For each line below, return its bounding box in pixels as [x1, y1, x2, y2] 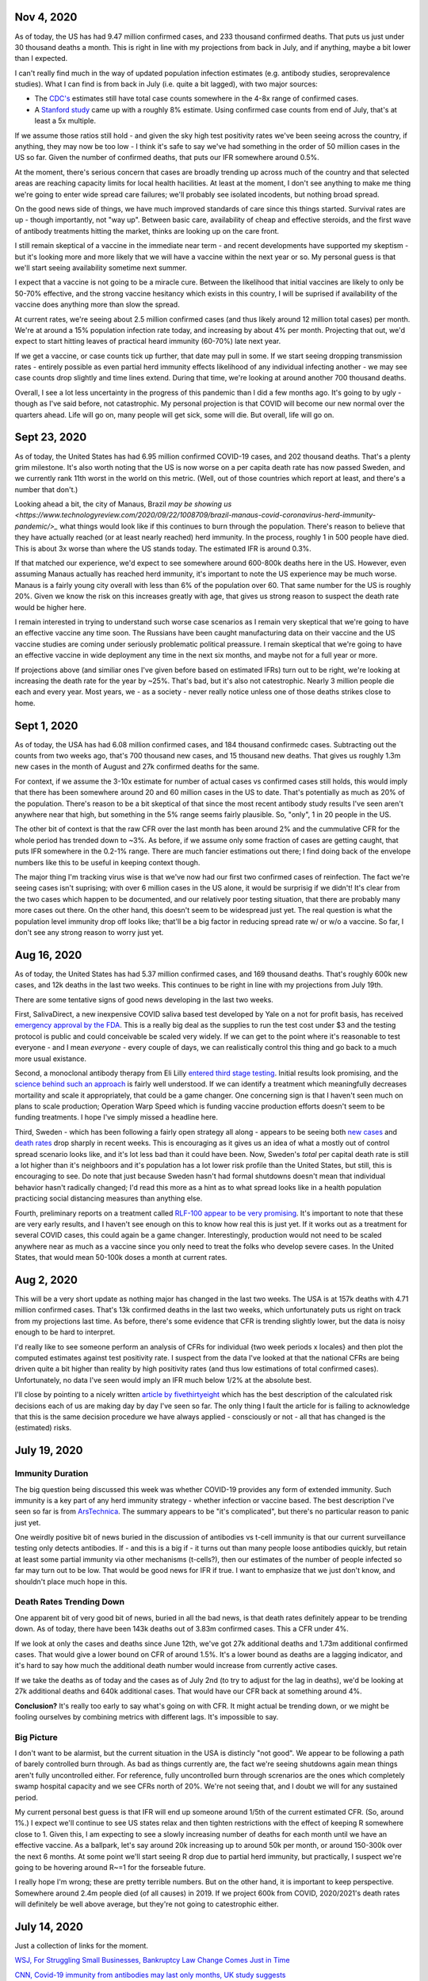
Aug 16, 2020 [14, 948, 82, 962]
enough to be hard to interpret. [14, 1327, 115, 1337]
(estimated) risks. [14, 1423, 72, 1433]
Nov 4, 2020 [14, 10, 78, 24]
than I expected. [14, 54, 68, 63]
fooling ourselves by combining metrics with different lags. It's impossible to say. [14, 1712, 279, 1721]
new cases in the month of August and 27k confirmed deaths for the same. [14, 761, 260, 772]
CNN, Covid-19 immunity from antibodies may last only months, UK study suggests [14, 1970, 286, 1979]
